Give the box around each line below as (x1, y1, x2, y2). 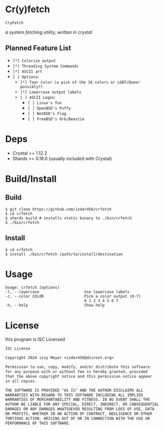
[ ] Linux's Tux (27, 100, 62, 105)
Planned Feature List (5, 44, 72, 53)
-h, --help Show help (5, 303, 105, 308)
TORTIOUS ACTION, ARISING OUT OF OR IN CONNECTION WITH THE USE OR (5, 416, 150, 421)
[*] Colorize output (12, 58, 56, 63)
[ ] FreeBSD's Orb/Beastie (27, 116, 85, 122)
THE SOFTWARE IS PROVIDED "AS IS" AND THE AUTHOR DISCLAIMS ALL (5, 387, 143, 393)
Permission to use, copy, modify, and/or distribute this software (5, 365, 150, 370)
